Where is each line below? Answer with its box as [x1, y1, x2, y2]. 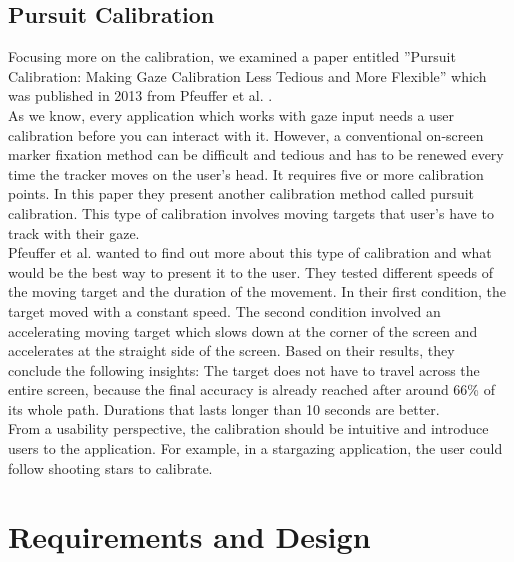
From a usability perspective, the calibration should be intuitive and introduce [8, 418, 489, 439]
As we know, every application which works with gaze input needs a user [8, 104, 455, 125]
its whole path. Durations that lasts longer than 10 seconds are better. [8, 398, 440, 419]
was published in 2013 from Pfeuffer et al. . [8, 85, 273, 106]
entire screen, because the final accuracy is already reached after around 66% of [8, 379, 495, 400]
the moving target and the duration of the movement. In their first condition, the [8, 281, 507, 302]
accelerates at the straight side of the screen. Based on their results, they [8, 340, 455, 361]
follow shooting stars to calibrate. [8, 457, 213, 478]
